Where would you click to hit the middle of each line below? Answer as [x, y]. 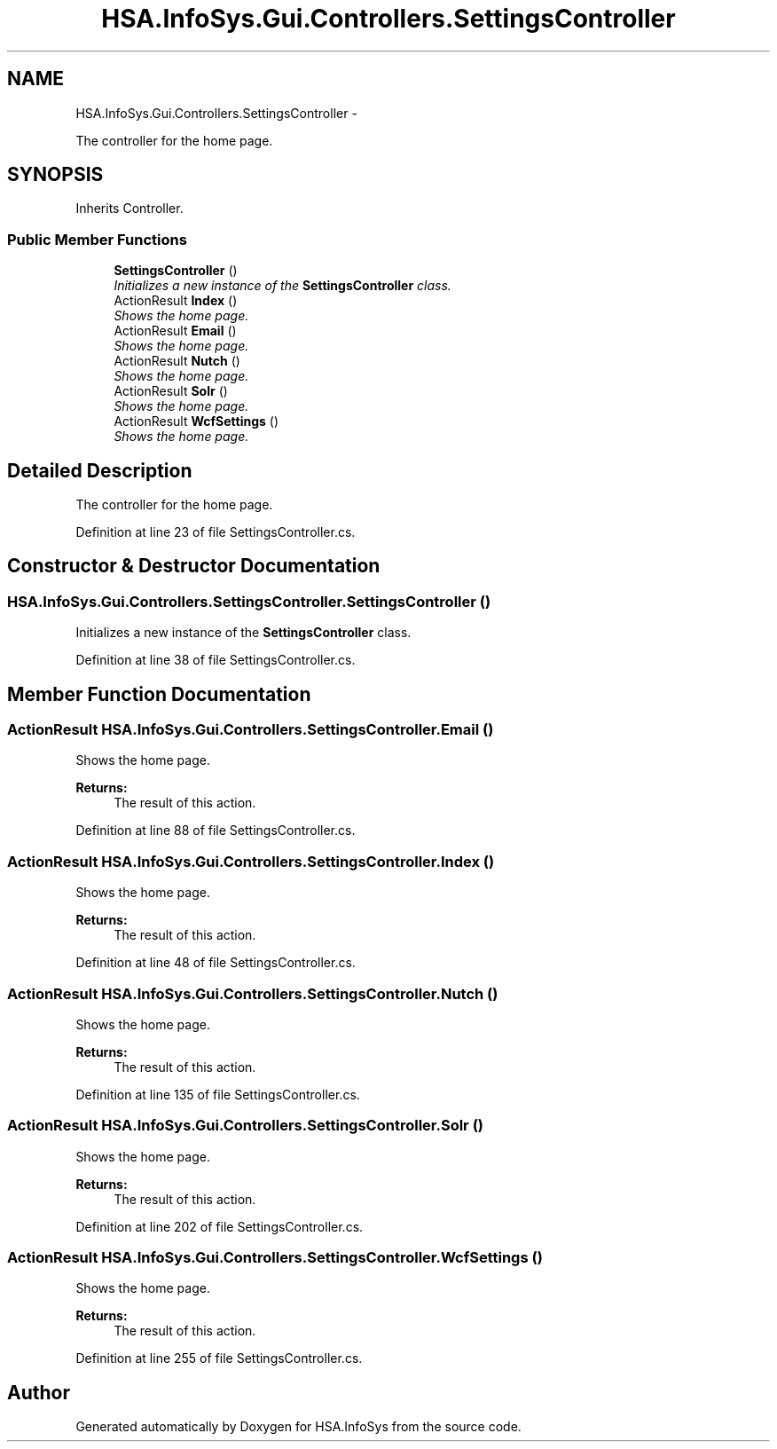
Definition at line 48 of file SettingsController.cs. [216, 963]
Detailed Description [100, 470]
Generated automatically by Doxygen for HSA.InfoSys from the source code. [298, 1427]
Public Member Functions [97, 239]
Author [39, 1392]
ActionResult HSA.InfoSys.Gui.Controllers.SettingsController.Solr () [245, 1126]
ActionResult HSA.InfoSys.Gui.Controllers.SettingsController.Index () [251, 861]
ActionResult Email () [175, 331]
